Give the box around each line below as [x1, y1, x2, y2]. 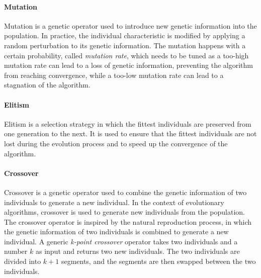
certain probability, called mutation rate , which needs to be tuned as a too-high [4, 50, 249, 60]
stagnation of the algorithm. [4, 79, 91, 90]
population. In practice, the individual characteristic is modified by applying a [4, 30, 245, 41]
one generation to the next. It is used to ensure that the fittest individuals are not [4, 128, 257, 139]
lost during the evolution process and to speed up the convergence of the [4, 138, 228, 148]
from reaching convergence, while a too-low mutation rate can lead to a [4, 69, 224, 80]
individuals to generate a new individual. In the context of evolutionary [4, 197, 224, 207]
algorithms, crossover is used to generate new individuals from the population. [4, 207, 245, 217]
